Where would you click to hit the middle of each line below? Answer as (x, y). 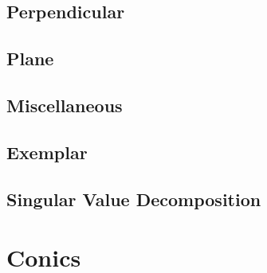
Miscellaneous (65, 105)
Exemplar (47, 152)
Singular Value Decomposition (134, 199)
